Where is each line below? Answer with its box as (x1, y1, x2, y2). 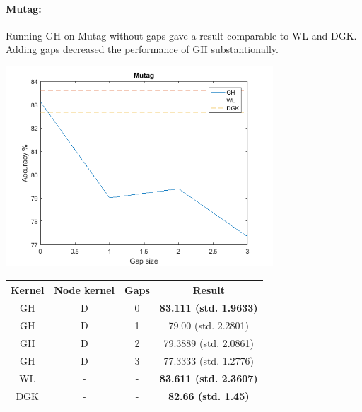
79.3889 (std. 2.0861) (163, 336, 255, 351)
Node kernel (54, 282, 115, 297)
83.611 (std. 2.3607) (159, 370, 258, 385)
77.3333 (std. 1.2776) (163, 353, 255, 367)
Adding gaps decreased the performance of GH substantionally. (6, 42, 279, 57)
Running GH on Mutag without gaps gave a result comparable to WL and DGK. (6, 28, 357, 42)
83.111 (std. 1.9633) (159, 300, 258, 315)
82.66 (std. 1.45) (168, 388, 250, 403)
